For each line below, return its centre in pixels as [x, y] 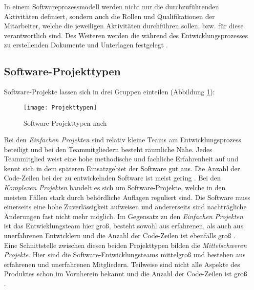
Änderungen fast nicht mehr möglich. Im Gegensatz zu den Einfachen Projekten [124, 216]
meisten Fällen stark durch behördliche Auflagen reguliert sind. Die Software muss [127, 197]
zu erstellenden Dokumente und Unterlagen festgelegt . [86, 45]
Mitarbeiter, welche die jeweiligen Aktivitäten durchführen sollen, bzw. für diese [124, 26]
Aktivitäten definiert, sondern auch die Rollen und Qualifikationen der [109, 16]
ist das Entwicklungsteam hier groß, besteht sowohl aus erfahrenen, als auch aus [124, 226]
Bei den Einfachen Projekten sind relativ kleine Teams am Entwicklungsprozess [123, 140]
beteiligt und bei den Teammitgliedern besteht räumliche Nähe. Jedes [108, 149]
